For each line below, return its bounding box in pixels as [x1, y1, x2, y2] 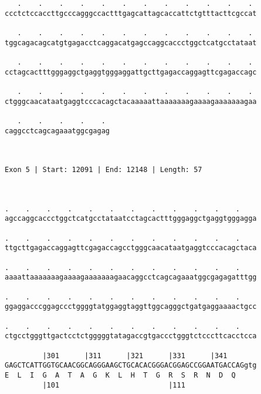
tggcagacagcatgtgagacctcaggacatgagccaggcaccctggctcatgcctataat [5, 38, 257, 47]
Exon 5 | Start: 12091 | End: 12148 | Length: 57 [5, 166, 202, 174]
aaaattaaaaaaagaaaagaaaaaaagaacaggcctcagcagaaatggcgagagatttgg [5, 273, 257, 282]
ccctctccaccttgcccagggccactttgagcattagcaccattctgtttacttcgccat [5, 9, 257, 18]
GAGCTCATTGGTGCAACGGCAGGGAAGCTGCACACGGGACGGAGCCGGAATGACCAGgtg [5, 361, 257, 370]
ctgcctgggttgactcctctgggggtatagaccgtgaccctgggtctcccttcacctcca [5, 332, 257, 341]
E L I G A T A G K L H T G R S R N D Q [5, 371, 236, 379]
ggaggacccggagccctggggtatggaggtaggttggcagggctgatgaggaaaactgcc [5, 302, 257, 311]
